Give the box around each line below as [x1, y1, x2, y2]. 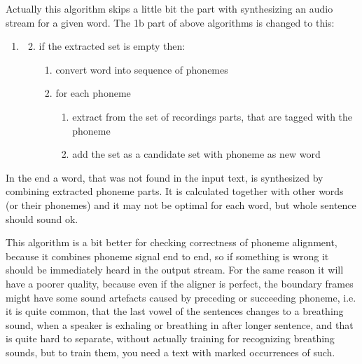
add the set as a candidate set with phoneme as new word [72, 147, 321, 161]
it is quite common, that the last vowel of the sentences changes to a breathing [6, 304, 344, 318]
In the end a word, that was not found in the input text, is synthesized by [6, 170, 323, 184]
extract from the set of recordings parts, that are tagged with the [72, 109, 353, 123]
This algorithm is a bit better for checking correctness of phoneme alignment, [6, 235, 337, 250]
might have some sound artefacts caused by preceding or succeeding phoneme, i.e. [6, 290, 356, 304]
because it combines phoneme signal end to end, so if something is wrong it [6, 248, 329, 263]
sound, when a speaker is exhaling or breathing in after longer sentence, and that [6, 317, 354, 332]
